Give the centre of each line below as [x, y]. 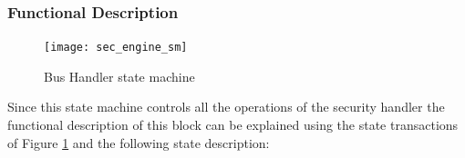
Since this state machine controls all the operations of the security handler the [226, 107]
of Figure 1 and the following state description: [139, 142]
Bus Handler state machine [119, 76]
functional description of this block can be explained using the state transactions [233, 125]
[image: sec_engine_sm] [116, 48]
